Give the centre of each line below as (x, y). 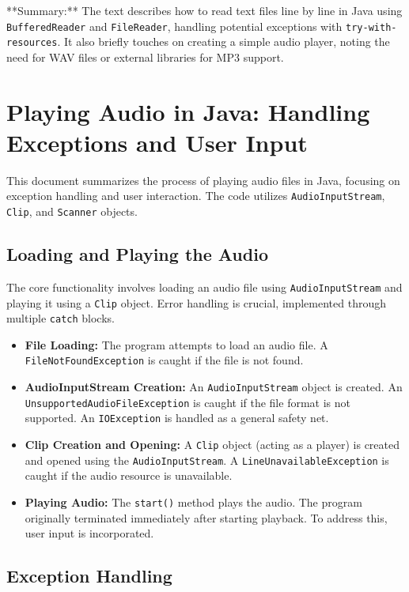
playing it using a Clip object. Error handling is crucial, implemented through (196, 302)
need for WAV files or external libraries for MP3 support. (145, 57)
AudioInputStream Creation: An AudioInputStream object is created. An (214, 387)
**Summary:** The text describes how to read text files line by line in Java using (204, 10)
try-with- (371, 27)
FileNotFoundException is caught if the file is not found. (164, 360)
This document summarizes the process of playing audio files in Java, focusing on (203, 180)
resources (32, 43)
